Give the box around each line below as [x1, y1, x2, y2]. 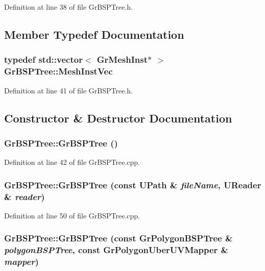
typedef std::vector [4, 53, 83, 66]
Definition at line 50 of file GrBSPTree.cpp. [4, 210, 140, 220]
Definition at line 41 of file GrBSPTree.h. [4, 85, 133, 95]
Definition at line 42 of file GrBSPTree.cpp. [4, 157, 140, 167]
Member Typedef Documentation [4, 26, 184, 42]
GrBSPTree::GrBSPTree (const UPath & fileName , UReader [4, 178, 261, 191]
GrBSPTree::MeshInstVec [4, 65, 113, 78]
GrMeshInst [97, 53, 148, 66]
